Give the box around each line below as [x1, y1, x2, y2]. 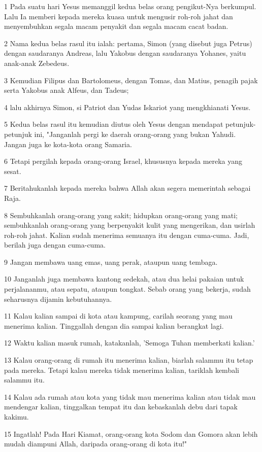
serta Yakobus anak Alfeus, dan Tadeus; [4, 85, 129, 95]
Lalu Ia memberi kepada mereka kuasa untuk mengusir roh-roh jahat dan [4, 11, 233, 21]
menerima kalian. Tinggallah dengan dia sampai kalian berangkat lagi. [4, 320, 224, 331]
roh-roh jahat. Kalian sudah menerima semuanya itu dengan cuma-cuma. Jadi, [4, 229, 249, 240]
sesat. [4, 165, 21, 176]
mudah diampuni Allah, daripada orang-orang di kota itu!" [4, 438, 187, 449]
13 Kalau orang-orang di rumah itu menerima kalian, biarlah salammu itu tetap [4, 355, 253, 365]
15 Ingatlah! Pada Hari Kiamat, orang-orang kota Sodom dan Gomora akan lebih [4, 428, 258, 439]
